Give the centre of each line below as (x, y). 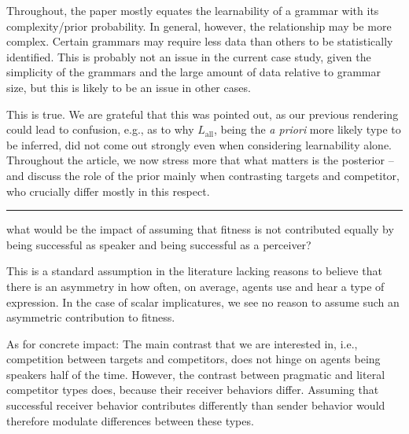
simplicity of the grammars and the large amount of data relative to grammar (193, 72)
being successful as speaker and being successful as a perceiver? (159, 244)
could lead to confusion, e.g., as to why (100, 129)
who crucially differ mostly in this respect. (108, 191)
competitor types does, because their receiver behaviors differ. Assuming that (193, 390)
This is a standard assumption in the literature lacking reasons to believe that (194, 271)
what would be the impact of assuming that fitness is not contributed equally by (200, 229)
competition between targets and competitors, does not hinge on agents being (193, 359)
